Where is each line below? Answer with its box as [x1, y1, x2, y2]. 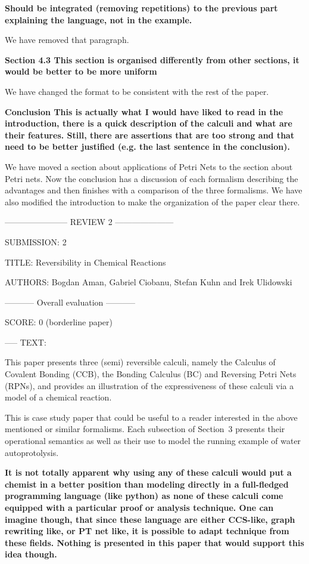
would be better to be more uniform [5, 65, 157, 78]
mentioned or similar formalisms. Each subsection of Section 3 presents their [5, 423, 285, 435]
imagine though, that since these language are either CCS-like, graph [5, 513, 295, 525]
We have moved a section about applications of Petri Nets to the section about [5, 160, 293, 172]
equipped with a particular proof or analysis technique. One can [5, 501, 274, 513]
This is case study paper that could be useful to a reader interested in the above [5, 411, 298, 423]
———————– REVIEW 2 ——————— [5, 215, 174, 228]
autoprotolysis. [5, 446, 59, 458]
